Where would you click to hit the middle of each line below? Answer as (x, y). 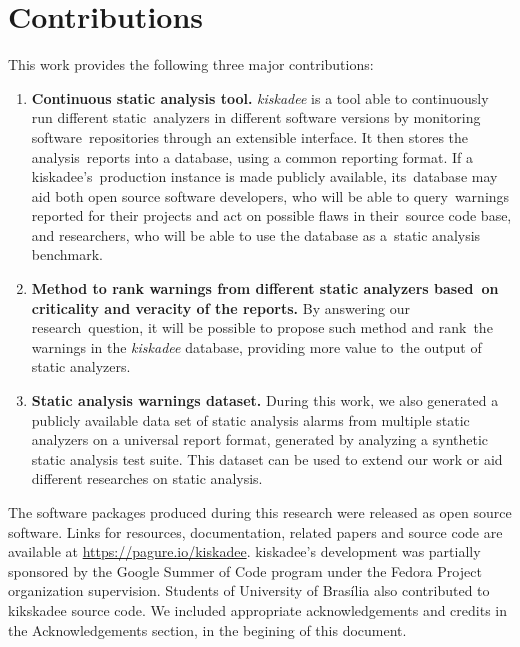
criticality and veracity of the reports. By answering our (221, 307)
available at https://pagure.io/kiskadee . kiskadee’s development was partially (244, 551)
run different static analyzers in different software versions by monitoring (256, 117)
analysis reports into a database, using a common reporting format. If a (252, 156)
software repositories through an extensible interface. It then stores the (250, 136)
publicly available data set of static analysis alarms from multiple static (250, 419)
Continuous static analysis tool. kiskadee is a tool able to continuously (260, 97)
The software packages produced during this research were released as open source (260, 512)
